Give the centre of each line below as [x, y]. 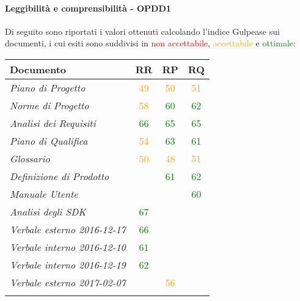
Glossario [30, 158]
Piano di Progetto [48, 87]
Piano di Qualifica [49, 140]
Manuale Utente [44, 194]
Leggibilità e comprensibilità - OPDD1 [88, 8]
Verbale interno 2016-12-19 [68, 264]
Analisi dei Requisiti [53, 123]
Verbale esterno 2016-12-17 [68, 229]
